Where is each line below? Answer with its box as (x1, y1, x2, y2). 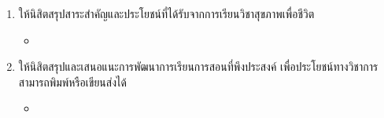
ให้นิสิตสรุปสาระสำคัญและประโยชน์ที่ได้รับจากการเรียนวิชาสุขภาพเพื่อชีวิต (18, 6, 315, 21)
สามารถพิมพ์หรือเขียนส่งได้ (18, 73, 127, 90)
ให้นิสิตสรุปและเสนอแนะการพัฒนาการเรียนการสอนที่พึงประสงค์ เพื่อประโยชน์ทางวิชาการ (18, 58, 378, 75)
